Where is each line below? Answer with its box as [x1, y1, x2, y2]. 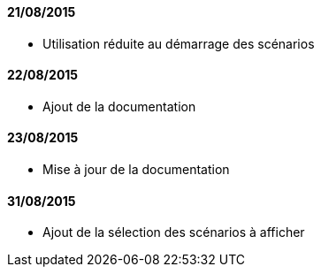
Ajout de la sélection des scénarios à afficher [42, 225, 305, 240]
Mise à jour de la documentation [42, 162, 230, 178]
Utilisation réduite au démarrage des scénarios [42, 35, 315, 51]
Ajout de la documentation [42, 98, 196, 114]
